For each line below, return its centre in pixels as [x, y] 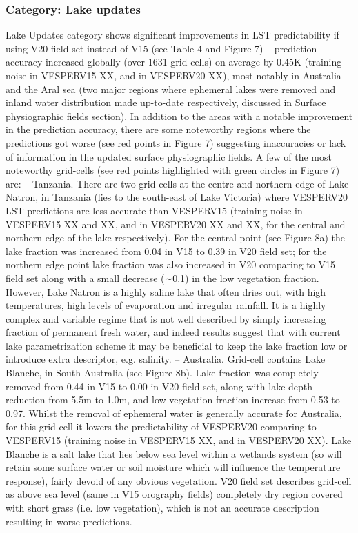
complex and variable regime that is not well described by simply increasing [166, 318]
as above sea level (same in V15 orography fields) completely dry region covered [174, 494]
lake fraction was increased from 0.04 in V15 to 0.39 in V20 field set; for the [166, 251]
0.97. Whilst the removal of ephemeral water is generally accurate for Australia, [174, 413]
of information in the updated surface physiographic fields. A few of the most [169, 156]
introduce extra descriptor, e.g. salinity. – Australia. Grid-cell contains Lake [166, 359]
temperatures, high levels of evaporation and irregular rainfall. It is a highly [166, 305]
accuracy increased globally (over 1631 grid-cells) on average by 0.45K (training [174, 62]
